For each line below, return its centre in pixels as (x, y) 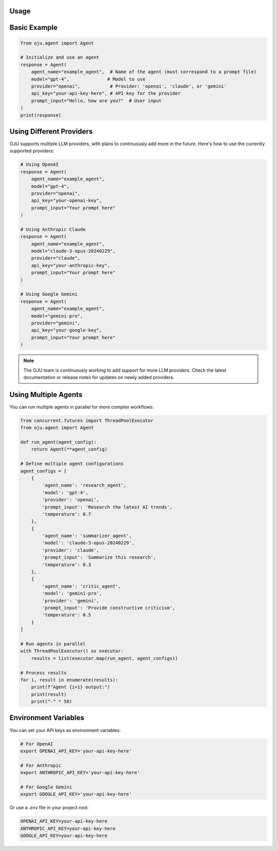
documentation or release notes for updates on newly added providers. (99, 377)
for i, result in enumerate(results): (69, 680)
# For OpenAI (37, 744)
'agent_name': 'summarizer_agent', (87, 536)
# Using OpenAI (39, 164)
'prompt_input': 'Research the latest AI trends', (107, 507)
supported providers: (32, 151)
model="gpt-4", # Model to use (88, 79)
